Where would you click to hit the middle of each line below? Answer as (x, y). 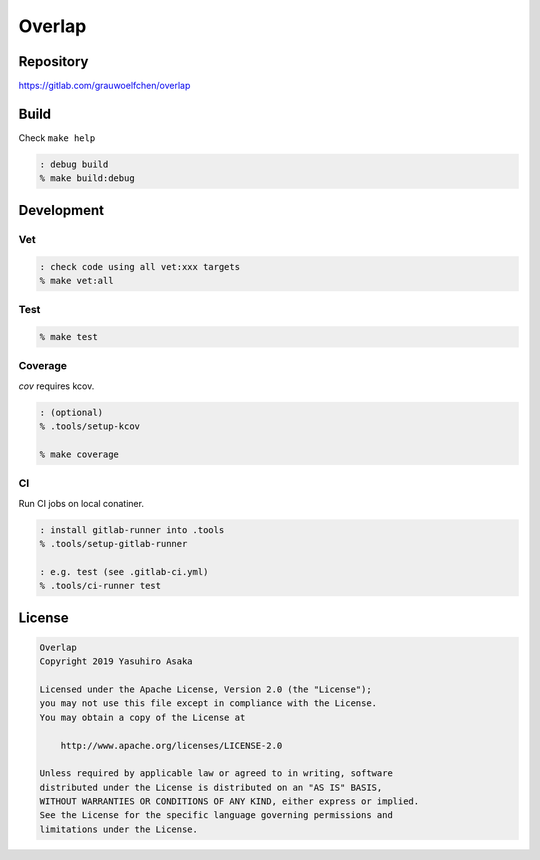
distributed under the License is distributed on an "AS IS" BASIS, (211, 787)
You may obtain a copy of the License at (142, 717)
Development (61, 210)
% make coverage (79, 454)
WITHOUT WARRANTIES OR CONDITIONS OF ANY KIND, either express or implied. (229, 801)
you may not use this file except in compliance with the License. (208, 703)
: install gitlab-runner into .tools (132, 529)
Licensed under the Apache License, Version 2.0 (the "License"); (205, 689)
